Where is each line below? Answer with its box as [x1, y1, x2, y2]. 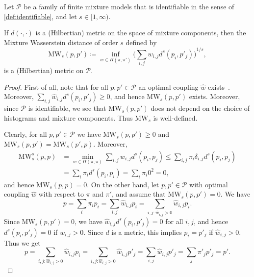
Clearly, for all [4, 129, 47, 139]
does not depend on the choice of [151, 103, 250, 113]
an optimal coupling [138, 81, 199, 92]
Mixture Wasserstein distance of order [4, 37, 118, 47]
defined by [126, 37, 157, 47]
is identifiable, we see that [28, 103, 106, 113]
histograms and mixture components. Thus [4, 112, 133, 123]
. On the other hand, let [87, 179, 159, 189]
